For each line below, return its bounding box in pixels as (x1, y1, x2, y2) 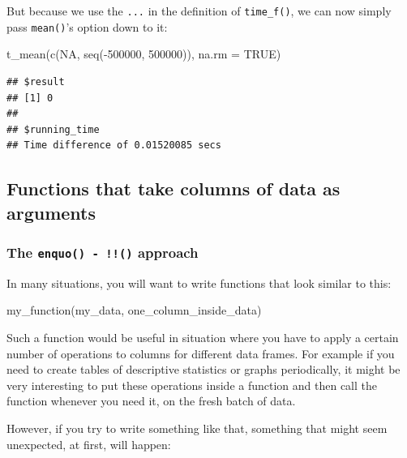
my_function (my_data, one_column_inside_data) (6, 302, 262, 319)
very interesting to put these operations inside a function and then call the (6, 376, 378, 393)
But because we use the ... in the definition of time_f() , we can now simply (6, 2, 392, 19)
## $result (6, 75, 65, 88)
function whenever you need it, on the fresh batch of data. (6, 392, 296, 409)
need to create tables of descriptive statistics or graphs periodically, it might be (6, 361, 401, 378)
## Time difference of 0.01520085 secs (6, 139, 221, 152)
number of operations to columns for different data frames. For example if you (6, 345, 395, 362)
